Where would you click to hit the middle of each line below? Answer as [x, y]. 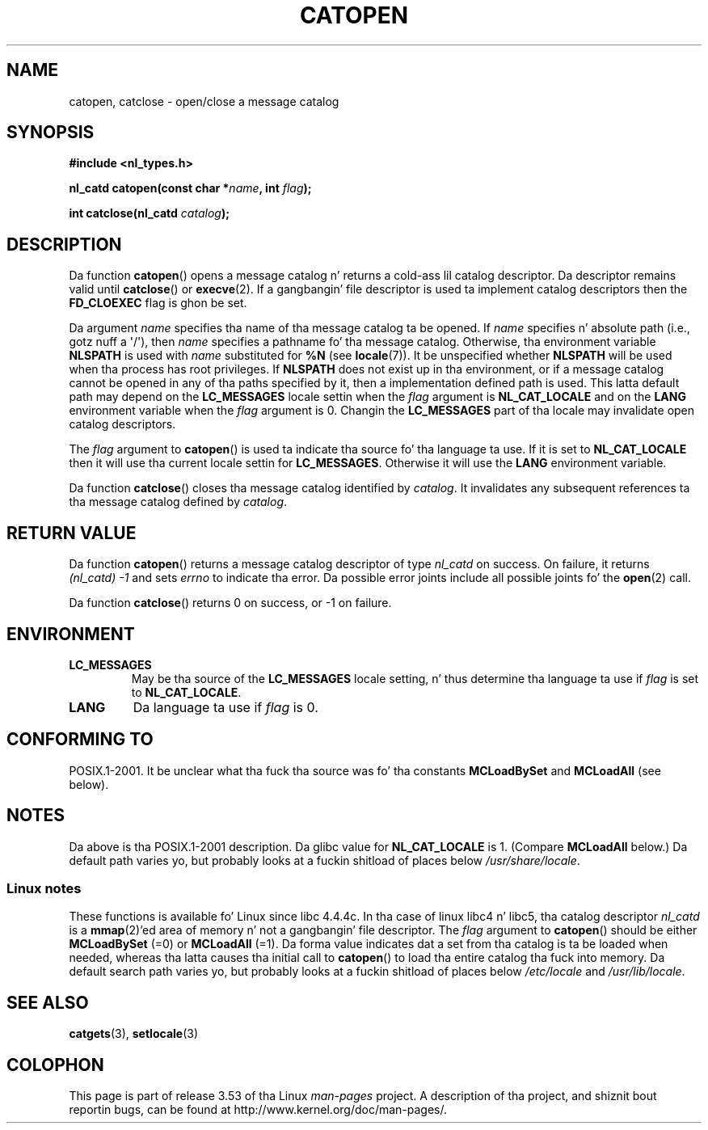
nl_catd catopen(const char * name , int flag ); [190, 188]
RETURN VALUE [72, 533]
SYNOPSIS [51, 133]
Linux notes [44, 889]
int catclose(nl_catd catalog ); [149, 213]
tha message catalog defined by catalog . [178, 502]
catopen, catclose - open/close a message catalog [204, 101]
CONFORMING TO [80, 740]
